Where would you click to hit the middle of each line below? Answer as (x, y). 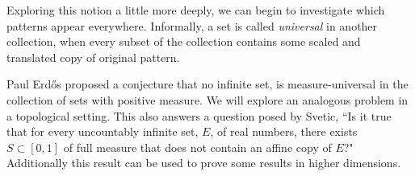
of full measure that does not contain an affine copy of (197, 147)
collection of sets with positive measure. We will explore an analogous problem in (207, 99)
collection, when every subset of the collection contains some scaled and (184, 41)
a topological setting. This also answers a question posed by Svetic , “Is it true (199, 115)
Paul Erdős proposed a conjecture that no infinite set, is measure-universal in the (207, 84)
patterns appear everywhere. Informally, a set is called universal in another (192, 25)
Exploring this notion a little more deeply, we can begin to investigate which (196, 10)
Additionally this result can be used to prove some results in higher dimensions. (204, 163)
